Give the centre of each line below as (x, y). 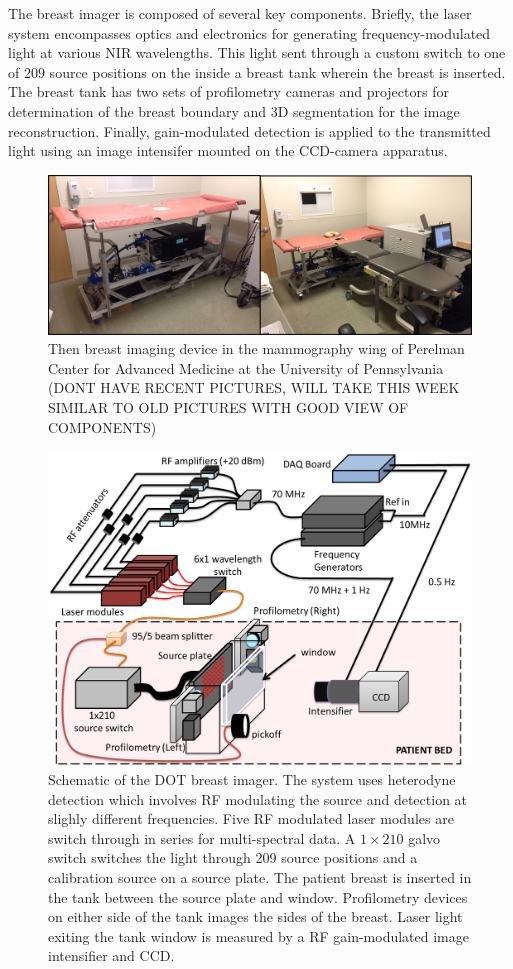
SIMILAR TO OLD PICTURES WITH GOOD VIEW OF (228, 406)
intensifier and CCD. (111, 955)
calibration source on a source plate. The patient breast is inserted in (260, 876)
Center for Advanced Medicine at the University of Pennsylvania (246, 367)
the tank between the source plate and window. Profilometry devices (258, 896)
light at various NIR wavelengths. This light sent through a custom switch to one (257, 52)
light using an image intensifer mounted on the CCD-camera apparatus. (228, 150)
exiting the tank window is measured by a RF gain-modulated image (258, 935)
